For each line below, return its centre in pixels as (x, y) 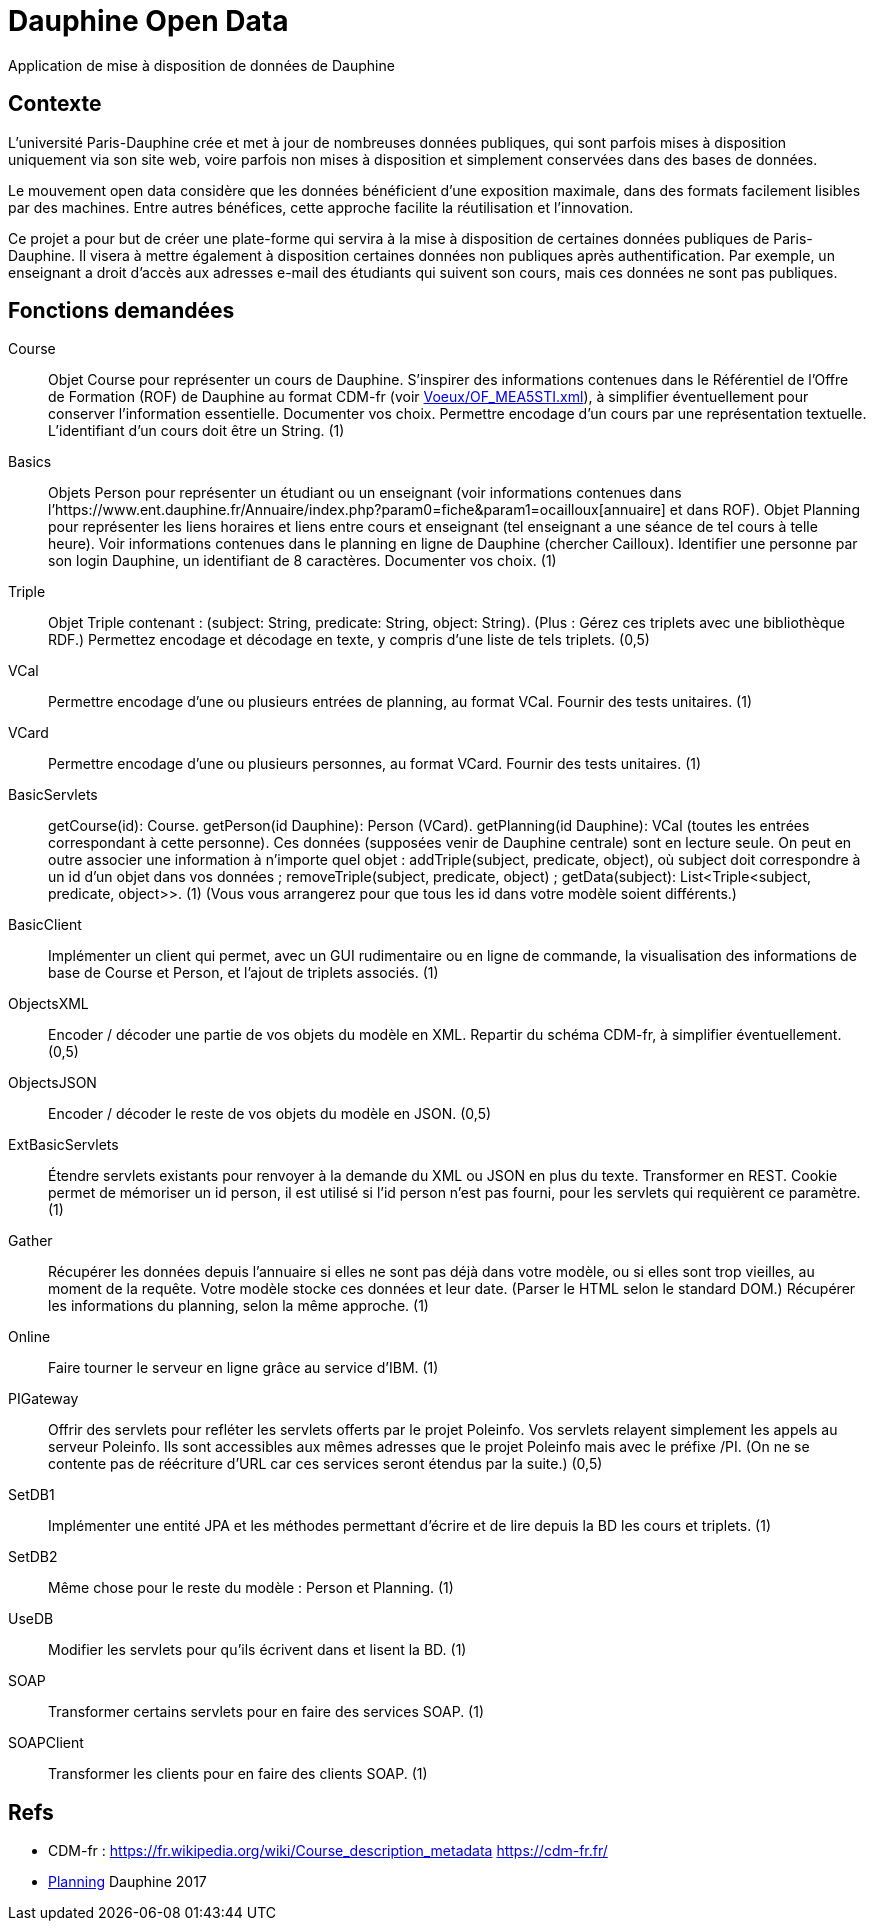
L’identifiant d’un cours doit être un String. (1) (196, 431)
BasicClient (45, 925)
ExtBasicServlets (63, 1145)
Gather (30, 1241)
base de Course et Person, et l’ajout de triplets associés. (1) (243, 973)
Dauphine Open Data (148, 21)
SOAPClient (46, 1743)
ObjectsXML (48, 1004)
